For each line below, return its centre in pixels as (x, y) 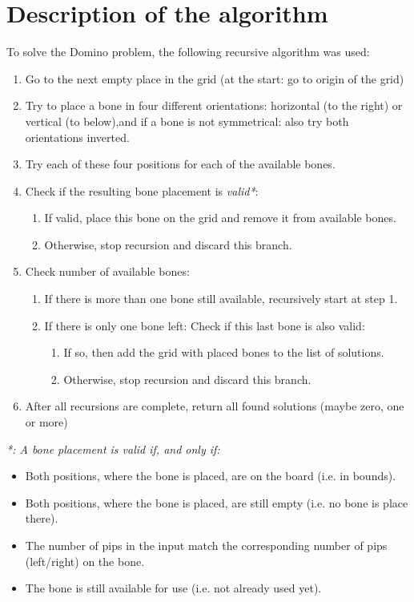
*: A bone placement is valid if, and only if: (113, 448)
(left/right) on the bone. (85, 561)
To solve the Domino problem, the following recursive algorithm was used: (188, 52)
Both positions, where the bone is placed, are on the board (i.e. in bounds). (211, 476)
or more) (46, 422)
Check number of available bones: (107, 271)
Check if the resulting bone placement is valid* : (142, 190)
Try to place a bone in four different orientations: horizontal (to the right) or (214, 105)
